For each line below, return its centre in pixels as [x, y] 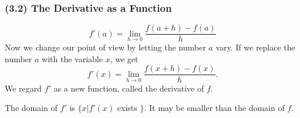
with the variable [72, 58]
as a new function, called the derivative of [129, 88]
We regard [23, 88]
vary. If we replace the [255, 47]
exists [127, 108]
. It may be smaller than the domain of [214, 108]
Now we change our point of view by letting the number [105, 47]
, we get [124, 58]
